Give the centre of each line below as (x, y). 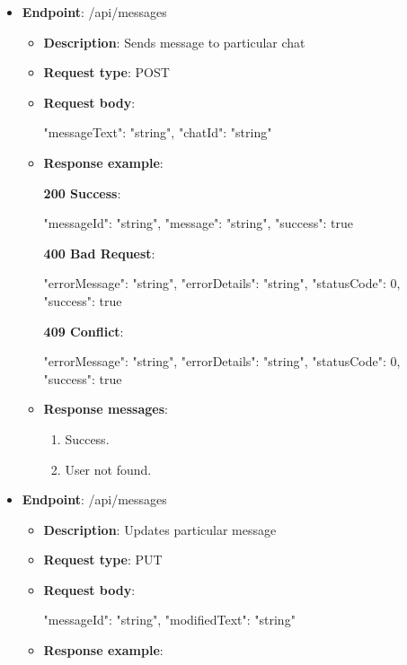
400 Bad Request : (99, 253)
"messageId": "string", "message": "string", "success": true (198, 223)
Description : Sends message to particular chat (174, 42)
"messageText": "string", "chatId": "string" (158, 132)
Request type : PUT (103, 560)
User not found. (108, 469)
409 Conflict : (84, 331)
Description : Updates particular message (160, 529)
